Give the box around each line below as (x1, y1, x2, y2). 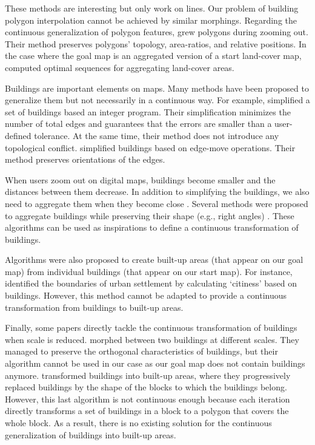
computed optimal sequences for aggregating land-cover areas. (5, 61, 234, 73)
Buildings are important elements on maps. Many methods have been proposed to (5, 81, 309, 94)
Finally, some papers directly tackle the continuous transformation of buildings (5, 321, 297, 334)
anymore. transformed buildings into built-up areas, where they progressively (5, 369, 291, 381)
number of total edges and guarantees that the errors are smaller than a (5, 117, 272, 130)
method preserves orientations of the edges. (5, 153, 165, 166)
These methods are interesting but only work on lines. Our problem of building (5, 2, 299, 14)
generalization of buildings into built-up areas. (5, 428, 176, 441)
